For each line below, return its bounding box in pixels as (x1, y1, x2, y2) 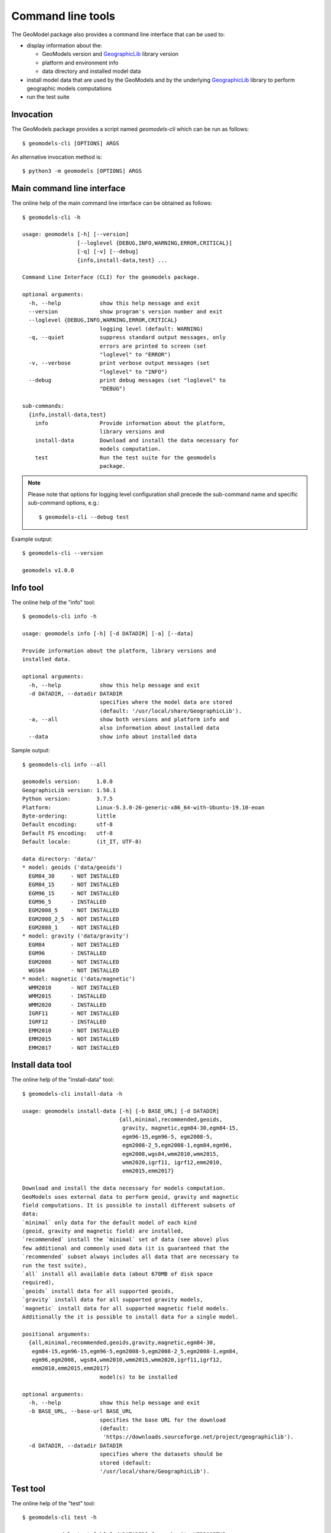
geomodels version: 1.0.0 (22, 778, 113, 785)
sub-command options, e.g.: (28, 499, 100, 507)
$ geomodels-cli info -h (22, 613, 97, 620)
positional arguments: (22, 1331, 91, 1337)
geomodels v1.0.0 (22, 567, 74, 574)
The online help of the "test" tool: (11, 1499, 96, 1507)
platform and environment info (42, 59, 119, 66)
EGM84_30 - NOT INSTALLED (28, 873, 120, 879)
